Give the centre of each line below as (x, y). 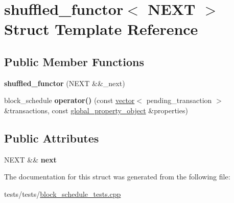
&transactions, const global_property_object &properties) (96, 110)
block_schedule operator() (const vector (69, 100)
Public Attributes (52, 138)
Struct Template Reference (101, 29)
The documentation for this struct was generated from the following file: (117, 177)
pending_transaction (179, 100)
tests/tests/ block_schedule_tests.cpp (63, 194)
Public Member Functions (74, 61)
